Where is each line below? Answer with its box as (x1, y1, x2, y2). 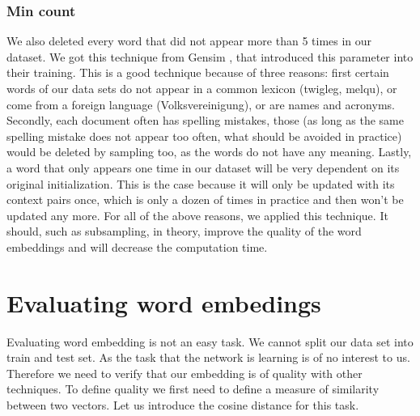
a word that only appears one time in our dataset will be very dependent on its (6, 159, 400, 176)
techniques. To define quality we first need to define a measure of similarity (6, 380, 380, 397)
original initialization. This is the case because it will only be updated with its (6, 175, 395, 192)
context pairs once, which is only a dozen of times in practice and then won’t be (6, 191, 404, 208)
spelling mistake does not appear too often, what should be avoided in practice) (6, 127, 402, 144)
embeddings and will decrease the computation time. (6, 238, 268, 255)
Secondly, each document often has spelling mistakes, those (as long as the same (6, 112, 404, 129)
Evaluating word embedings (6, 286, 321, 319)
